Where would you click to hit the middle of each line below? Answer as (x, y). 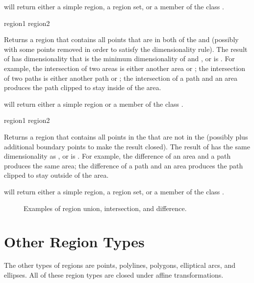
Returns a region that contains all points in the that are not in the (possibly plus (126, 136)
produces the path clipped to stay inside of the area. (83, 87)
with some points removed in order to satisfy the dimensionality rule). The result (126, 49)
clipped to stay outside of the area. (56, 175)
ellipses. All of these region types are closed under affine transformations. (114, 274)
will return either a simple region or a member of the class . (94, 104)
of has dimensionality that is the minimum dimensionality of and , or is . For (119, 59)
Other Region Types (74, 242)
